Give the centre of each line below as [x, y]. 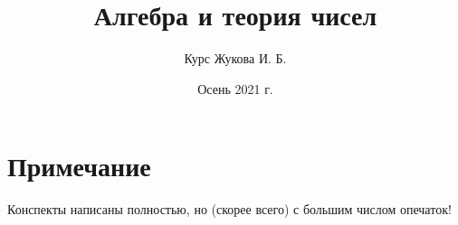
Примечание [79, 166]
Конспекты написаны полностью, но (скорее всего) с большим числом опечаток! [229, 209]
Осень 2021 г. [235, 88]
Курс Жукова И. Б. [235, 58]
